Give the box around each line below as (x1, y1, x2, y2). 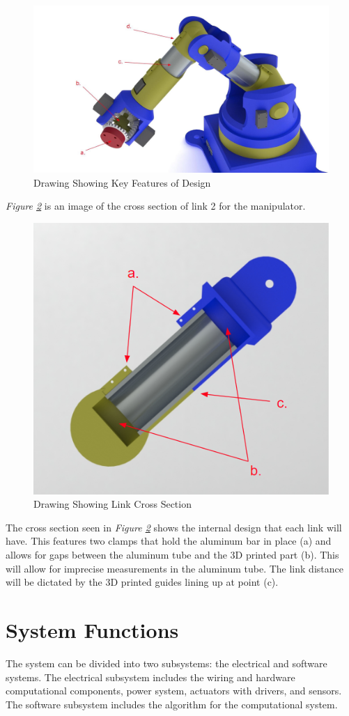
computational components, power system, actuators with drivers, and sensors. (6, 683, 342, 698)
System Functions (6, 615, 179, 644)
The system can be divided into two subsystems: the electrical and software (6, 655, 327, 670)
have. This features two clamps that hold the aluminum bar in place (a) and (6, 534, 332, 548)
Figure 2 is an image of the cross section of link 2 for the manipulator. (6, 199, 306, 213)
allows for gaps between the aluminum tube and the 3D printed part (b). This (6, 547, 339, 562)
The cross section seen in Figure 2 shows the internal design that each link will (6, 520, 342, 534)
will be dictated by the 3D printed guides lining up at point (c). (6, 575, 279, 589)
